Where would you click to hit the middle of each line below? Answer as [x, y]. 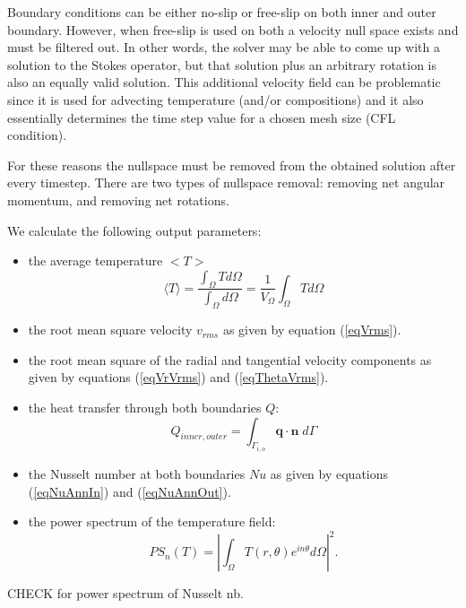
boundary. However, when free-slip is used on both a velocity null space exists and [233, 29]
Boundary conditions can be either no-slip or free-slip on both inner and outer [222, 12]
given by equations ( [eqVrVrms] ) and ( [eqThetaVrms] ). [178, 377]
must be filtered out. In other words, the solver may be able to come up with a [224, 47]
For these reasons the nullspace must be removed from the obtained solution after [232, 165]
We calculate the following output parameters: [134, 230]
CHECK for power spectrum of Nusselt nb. [125, 593]
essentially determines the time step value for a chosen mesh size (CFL [202, 117]
